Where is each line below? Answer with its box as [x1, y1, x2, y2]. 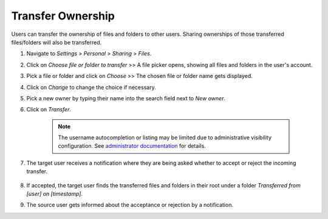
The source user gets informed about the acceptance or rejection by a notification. [26, 201, 234, 209]
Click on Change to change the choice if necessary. [26, 83, 156, 91]
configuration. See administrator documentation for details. [58, 142, 206, 150]
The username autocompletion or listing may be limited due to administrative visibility [58, 134, 272, 141]
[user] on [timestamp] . [26, 190, 83, 198]
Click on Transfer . [26, 106, 71, 113]
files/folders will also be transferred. [11, 38, 102, 46]
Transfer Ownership [11, 9, 115, 23]
